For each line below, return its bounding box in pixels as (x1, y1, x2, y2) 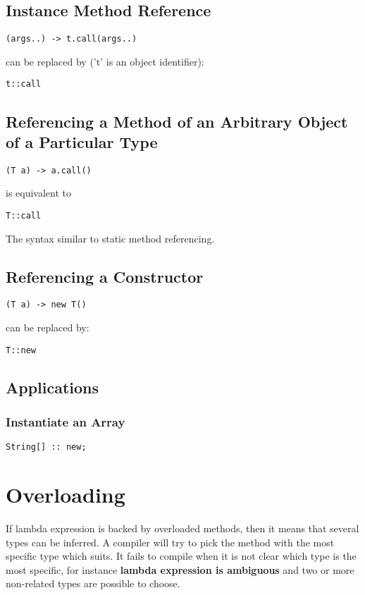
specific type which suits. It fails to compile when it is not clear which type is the (6, 548, 357, 563)
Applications (6, 376, 99, 398)
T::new (6, 345, 36, 355)
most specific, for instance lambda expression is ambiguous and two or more (6, 562, 354, 577)
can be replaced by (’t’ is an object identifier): (6, 54, 204, 68)
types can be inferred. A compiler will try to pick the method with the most (6, 534, 335, 549)
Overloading (6, 480, 125, 509)
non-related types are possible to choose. (6, 576, 180, 591)
